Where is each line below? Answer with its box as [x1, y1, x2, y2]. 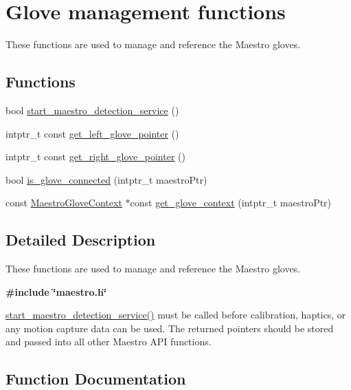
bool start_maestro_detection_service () [5, 102, 179, 117]
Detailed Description [5, 229, 156, 250]
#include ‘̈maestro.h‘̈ [5, 284, 107, 299]
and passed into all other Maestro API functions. [5, 334, 212, 349]
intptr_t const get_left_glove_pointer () [5, 126, 179, 140]
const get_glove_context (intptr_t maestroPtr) [130, 195, 332, 210]
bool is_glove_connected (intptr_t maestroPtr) [5, 172, 207, 186]
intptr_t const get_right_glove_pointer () [5, 149, 185, 164]
